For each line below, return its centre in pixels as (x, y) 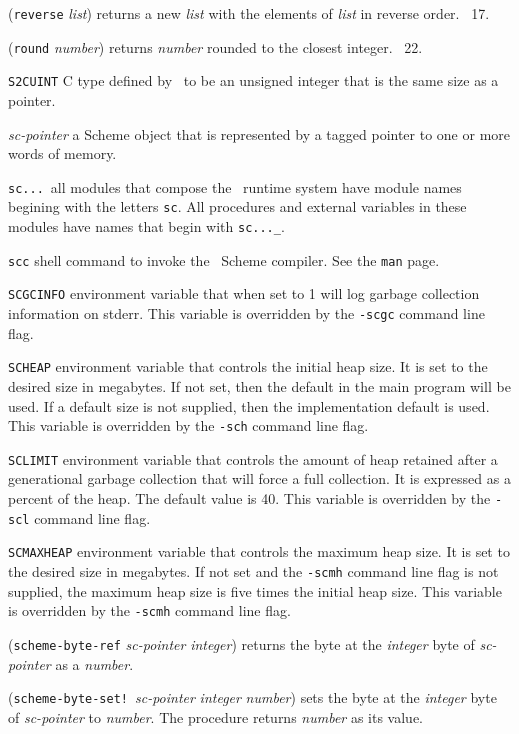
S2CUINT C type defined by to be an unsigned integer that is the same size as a (253, 80)
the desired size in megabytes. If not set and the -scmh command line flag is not (253, 571)
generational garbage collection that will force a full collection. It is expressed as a (259, 478)
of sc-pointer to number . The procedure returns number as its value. (216, 716)
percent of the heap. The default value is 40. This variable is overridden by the (249, 498)
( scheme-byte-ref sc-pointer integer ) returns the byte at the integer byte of (241, 643)
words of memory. (62, 153)
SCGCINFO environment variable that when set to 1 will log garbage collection (244, 293)
